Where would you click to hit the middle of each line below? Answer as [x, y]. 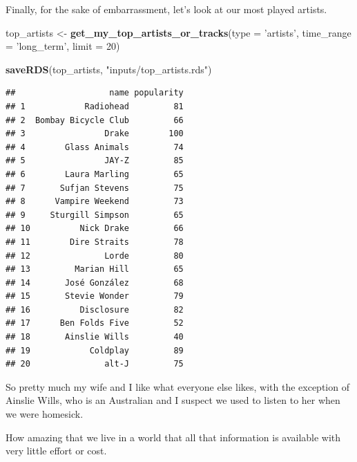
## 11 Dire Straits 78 [95, 242]
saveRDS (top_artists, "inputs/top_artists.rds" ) [109, 69]
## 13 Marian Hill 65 [95, 269]
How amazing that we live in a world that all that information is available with [173, 437]
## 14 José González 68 [95, 283]
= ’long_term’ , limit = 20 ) [63, 46]
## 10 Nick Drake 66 [95, 229]
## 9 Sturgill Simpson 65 [95, 215]
